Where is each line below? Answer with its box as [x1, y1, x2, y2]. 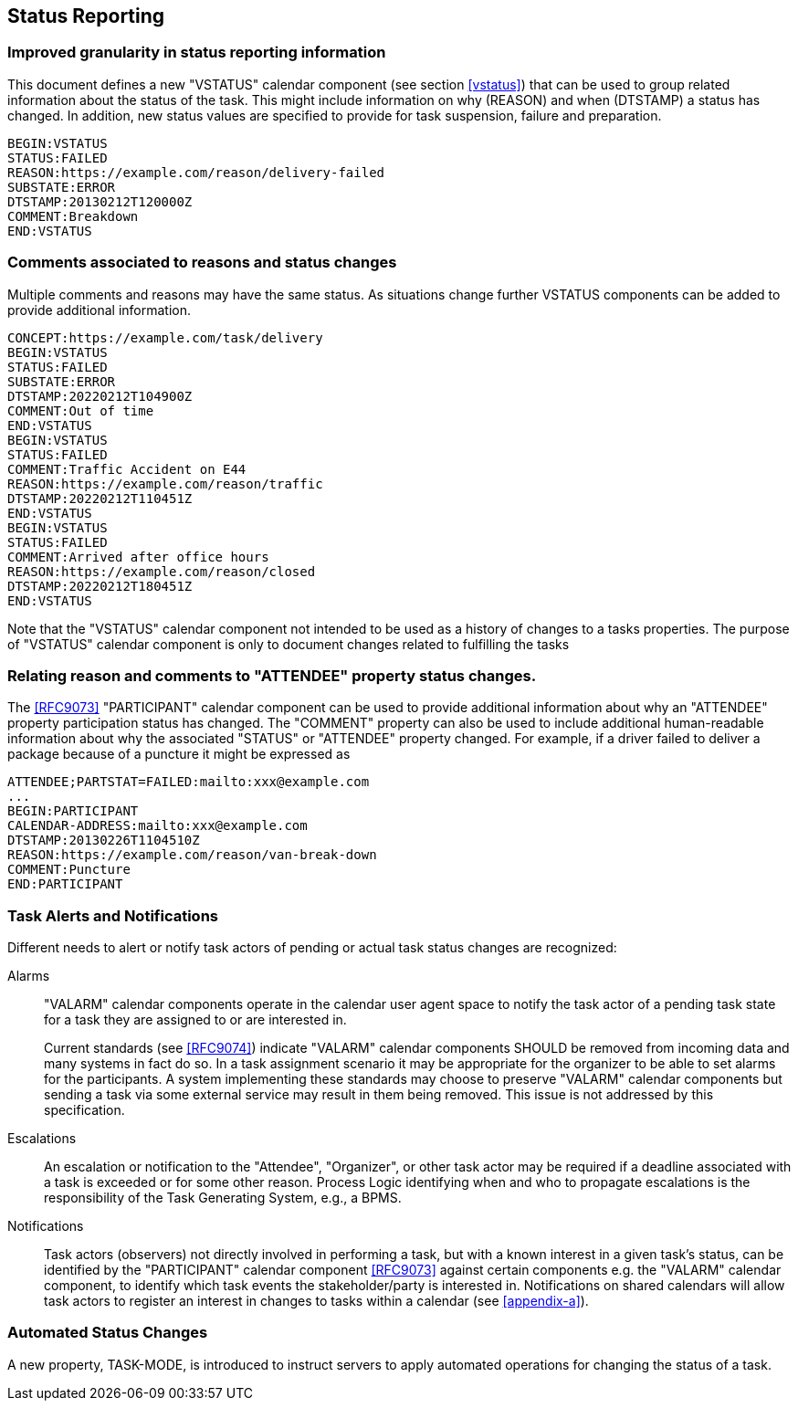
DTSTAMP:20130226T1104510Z [7, 833, 200, 848]
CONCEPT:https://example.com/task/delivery [7, 330, 323, 345]
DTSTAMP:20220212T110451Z [7, 490, 193, 506]
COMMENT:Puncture [7, 862, 131, 877]
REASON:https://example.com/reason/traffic [7, 476, 323, 491]
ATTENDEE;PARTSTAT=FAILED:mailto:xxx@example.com [7, 774, 370, 790]
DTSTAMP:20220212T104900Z [7, 388, 193, 404]
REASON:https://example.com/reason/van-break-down [7, 847, 377, 863]
